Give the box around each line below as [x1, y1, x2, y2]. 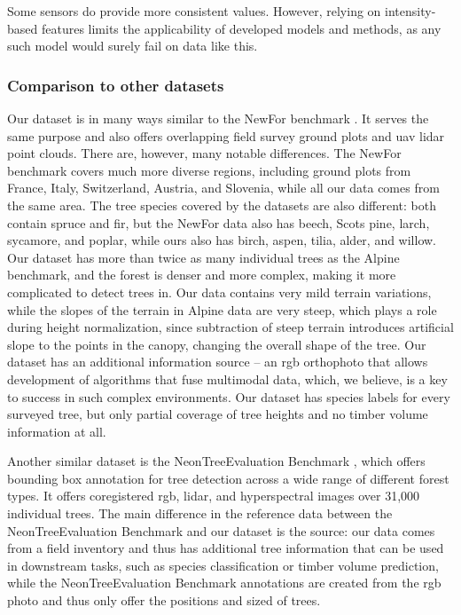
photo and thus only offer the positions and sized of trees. [7, 591, 321, 610]
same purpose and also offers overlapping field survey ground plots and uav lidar [7, 126, 445, 145]
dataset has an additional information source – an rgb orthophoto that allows [7, 352, 428, 371]
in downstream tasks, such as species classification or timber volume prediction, [7, 556, 439, 574]
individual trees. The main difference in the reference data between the [7, 504, 393, 523]
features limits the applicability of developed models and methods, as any [41, 19, 441, 37]
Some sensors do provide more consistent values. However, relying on [7, 2, 381, 20]
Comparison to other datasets [7, 74, 224, 96]
